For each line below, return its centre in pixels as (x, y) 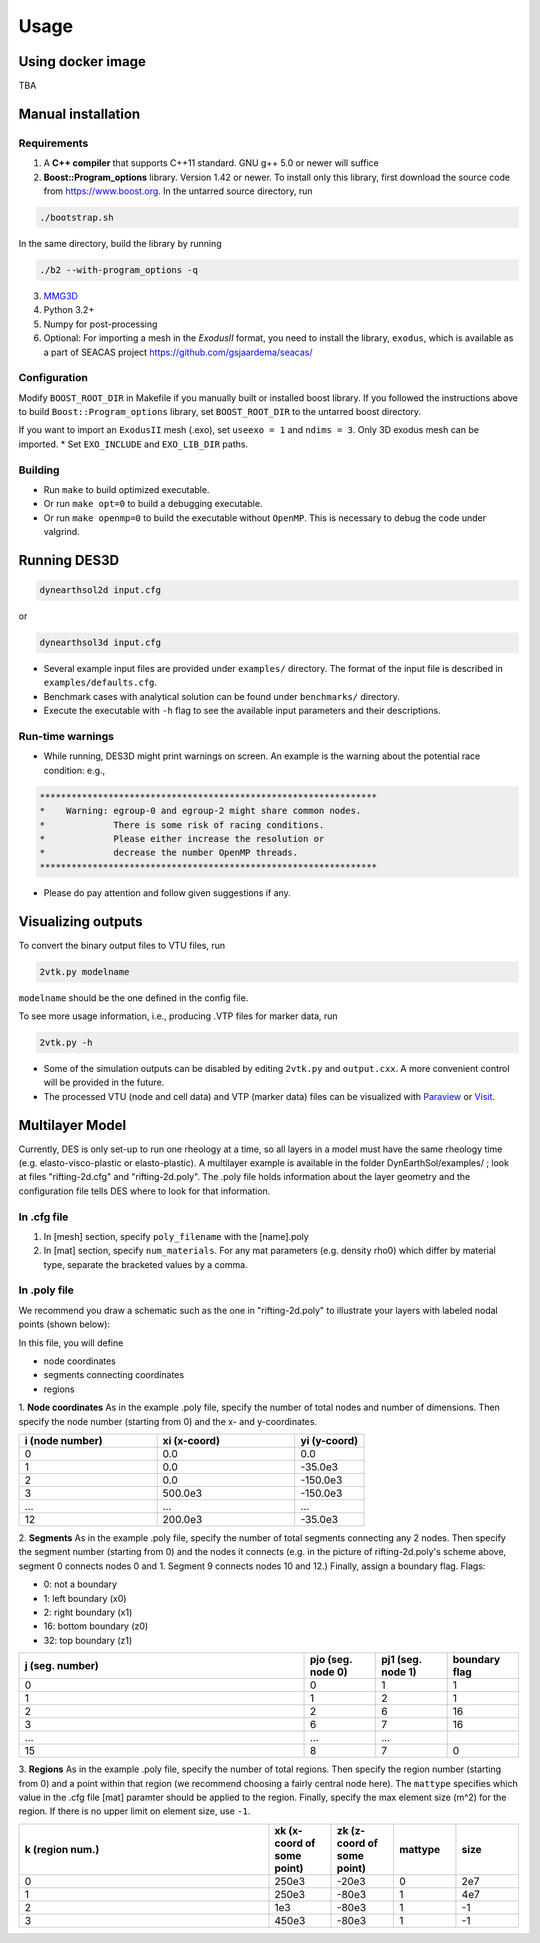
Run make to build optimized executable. (126, 489)
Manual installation (79, 113)
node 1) (399, 1672)
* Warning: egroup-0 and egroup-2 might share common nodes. (200, 811)
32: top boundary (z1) (88, 1640)
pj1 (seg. (401, 1660)
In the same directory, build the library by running (120, 243)
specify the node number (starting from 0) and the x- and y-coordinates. (168, 1421)
